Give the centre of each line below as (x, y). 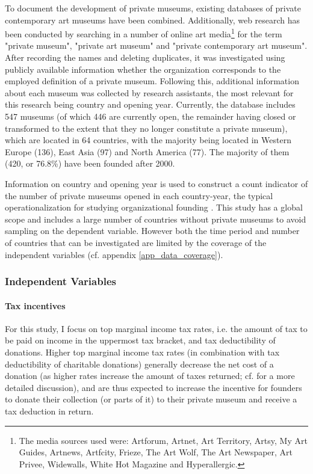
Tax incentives (35, 305)
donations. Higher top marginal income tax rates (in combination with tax (142, 352)
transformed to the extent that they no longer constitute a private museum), (146, 128)
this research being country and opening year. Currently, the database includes (150, 104)
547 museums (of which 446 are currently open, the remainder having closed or (150, 116)
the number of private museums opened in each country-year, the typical (139, 195)
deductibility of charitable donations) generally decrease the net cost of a (139, 364)
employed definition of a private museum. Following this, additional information (152, 81)
